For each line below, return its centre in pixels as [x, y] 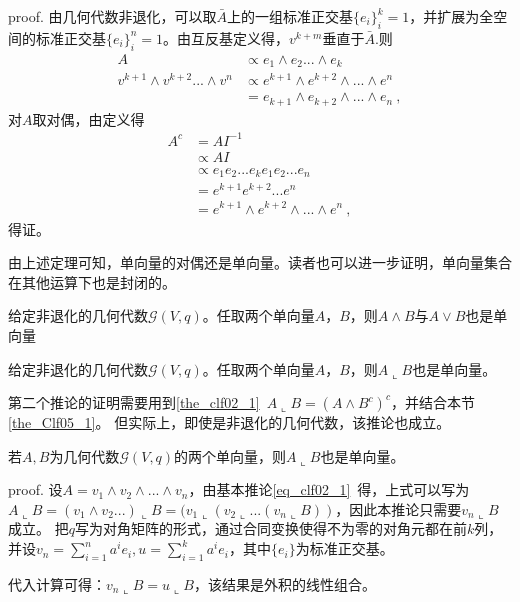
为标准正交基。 [344, 548]
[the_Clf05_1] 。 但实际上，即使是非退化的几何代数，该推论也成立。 [229, 422]
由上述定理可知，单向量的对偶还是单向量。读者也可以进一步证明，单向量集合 [260, 262]
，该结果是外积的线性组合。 [284, 583]
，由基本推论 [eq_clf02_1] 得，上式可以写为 [329, 489]
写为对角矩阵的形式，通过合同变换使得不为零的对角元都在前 [270, 528]
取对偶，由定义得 [88, 118]
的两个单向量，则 [230, 455]
